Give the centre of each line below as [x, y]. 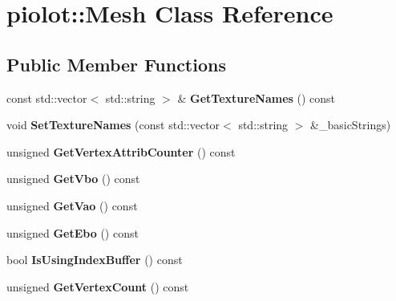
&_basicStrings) [351, 125]
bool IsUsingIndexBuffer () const [95, 260]
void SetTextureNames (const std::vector [113, 125]
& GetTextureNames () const [257, 98]
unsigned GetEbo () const [73, 232]
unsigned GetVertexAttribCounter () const [121, 151]
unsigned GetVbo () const [73, 179]
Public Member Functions [116, 64]
